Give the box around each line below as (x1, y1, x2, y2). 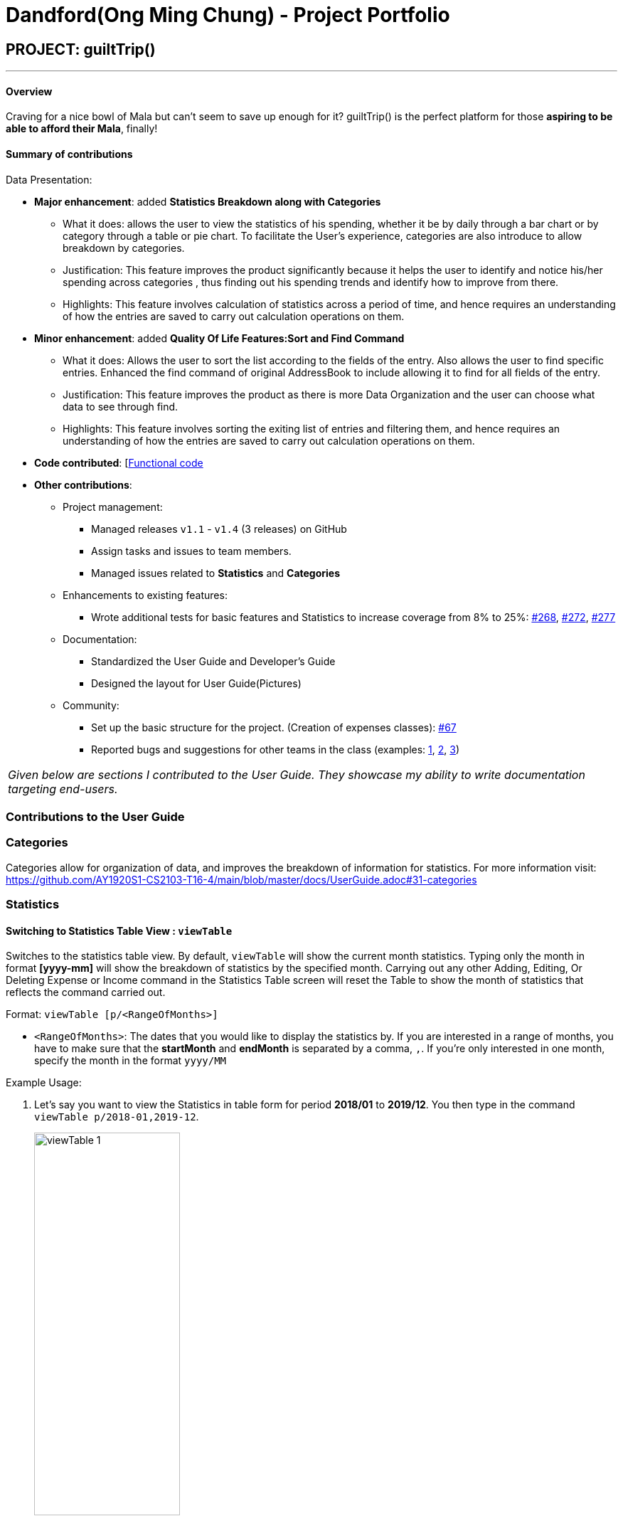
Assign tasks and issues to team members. (91, 544, 292, 557)
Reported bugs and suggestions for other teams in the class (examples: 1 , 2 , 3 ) (91, 743, 460, 756)
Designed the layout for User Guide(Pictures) (91, 677, 302, 689)
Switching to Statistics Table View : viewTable (6, 924, 233, 937)
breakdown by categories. (63, 241, 185, 254)
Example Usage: (6, 1076, 82, 1089)
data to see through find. (63, 400, 179, 413)
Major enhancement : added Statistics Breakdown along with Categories (34, 195, 381, 208)
